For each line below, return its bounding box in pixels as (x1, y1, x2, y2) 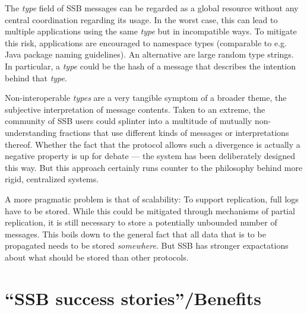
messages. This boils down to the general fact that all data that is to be (5, 227, 266, 240)
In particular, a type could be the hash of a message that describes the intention (5, 59, 296, 72)
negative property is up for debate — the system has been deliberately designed (5, 150, 295, 162)
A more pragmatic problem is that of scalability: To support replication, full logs (5, 192, 299, 205)
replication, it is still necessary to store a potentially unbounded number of (5, 216, 277, 229)
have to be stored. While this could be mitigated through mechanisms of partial (5, 204, 295, 217)
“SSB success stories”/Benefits (5, 286, 262, 310)
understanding (5, 126, 57, 138)
